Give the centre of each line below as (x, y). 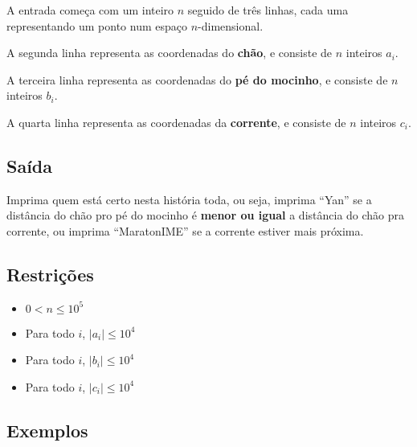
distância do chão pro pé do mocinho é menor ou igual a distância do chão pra (206, 215)
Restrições (50, 274)
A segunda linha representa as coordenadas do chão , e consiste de (170, 53)
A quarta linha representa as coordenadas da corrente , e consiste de (176, 122)
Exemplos (47, 430)
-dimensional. (231, 25)
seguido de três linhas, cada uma (268, 10)
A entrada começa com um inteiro (90, 10)
